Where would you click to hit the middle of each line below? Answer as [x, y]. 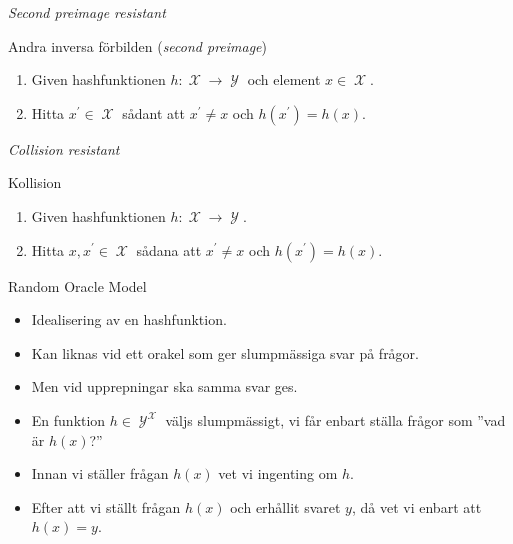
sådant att [153, 112]
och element [284, 79]
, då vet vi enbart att [416, 506]
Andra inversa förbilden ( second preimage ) [138, 45]
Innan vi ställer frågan [100, 473]
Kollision [35, 182]
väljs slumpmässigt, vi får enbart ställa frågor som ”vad [335, 419]
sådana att [169, 249]
